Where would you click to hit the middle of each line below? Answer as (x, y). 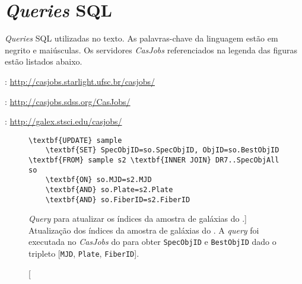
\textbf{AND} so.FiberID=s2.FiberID (118, 200)
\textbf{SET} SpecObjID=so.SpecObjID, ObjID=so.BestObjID (162, 150)
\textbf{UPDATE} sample (75, 140)
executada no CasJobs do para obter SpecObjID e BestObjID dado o (152, 242)
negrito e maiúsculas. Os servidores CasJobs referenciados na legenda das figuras (151, 50)
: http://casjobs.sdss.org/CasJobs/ (68, 101)
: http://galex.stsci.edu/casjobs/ (63, 121)
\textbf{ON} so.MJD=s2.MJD (98, 180)
